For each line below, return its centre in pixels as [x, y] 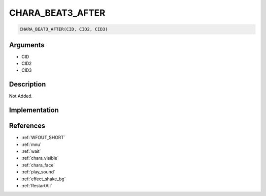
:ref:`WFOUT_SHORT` [43, 138]
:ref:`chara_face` [38, 165]
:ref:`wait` [31, 151]
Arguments [27, 45]
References [27, 126]
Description [28, 84]
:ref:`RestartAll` [37, 185]
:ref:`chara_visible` [40, 158]
